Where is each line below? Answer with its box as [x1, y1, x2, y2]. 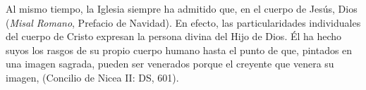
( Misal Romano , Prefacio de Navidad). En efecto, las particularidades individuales [6, 15, 361, 30]
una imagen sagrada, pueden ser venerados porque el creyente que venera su [6, 56, 334, 71]
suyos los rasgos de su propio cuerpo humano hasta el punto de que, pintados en [6, 42, 353, 57]
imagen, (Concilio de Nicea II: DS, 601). [6, 70, 179, 84]
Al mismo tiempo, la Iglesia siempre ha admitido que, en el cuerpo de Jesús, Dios [6, 1, 358, 15]
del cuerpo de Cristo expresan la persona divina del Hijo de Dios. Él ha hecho [6, 29, 342, 44]
